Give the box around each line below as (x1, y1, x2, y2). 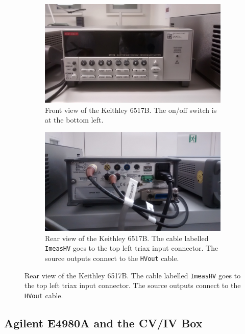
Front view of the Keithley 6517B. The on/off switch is (45, 104, 217, 115)
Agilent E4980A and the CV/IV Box (4, 315, 203, 330)
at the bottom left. (45, 114, 104, 125)
